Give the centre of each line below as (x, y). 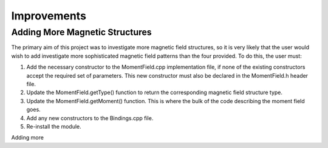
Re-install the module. (54, 126)
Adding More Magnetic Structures (81, 32)
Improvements (49, 16)
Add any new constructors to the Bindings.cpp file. (90, 118)
